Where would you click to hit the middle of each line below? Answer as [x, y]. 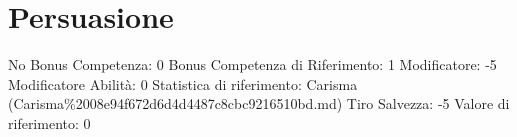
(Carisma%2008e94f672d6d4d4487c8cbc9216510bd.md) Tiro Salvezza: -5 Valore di [259, 103]
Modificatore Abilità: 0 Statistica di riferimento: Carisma [183, 83]
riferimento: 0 [49, 122]
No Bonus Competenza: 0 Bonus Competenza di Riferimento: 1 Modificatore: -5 [252, 64]
